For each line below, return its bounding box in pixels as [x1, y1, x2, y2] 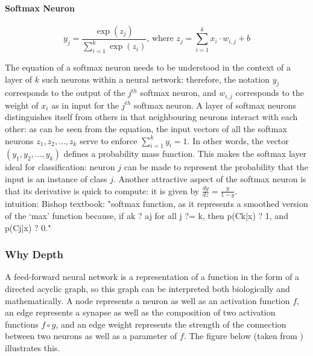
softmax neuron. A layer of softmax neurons [133, 98, 297, 111]
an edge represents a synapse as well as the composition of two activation [5, 306, 276, 319]
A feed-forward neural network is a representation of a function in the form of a [5, 270, 300, 283]
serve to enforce [80, 134, 138, 147]
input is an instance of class [5, 172, 107, 185]
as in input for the [51, 98, 119, 111]
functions [5, 317, 39, 330]
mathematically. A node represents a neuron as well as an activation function [5, 294, 290, 307]
